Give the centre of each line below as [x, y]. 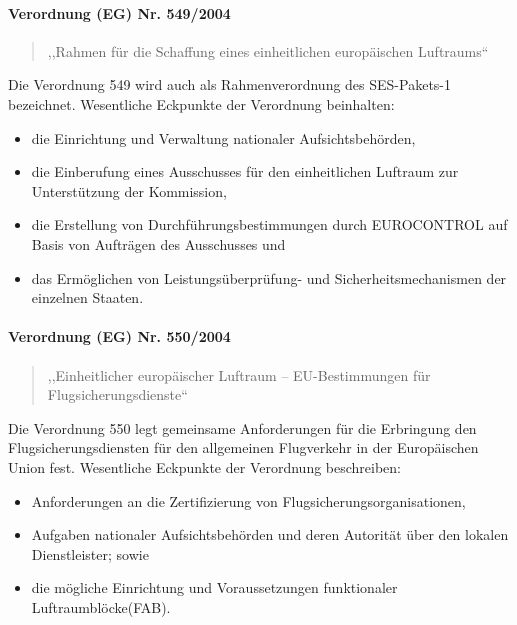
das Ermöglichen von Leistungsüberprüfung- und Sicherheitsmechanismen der [269, 277]
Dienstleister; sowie [90, 553]
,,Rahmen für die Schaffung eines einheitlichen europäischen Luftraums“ [268, 50]
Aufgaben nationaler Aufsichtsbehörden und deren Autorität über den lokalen [270, 534]
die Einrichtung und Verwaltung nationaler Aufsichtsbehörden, [223, 137]
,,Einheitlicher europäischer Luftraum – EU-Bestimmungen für [239, 374]
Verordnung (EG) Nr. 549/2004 [119, 12]
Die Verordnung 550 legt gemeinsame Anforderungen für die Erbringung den [242, 427]
